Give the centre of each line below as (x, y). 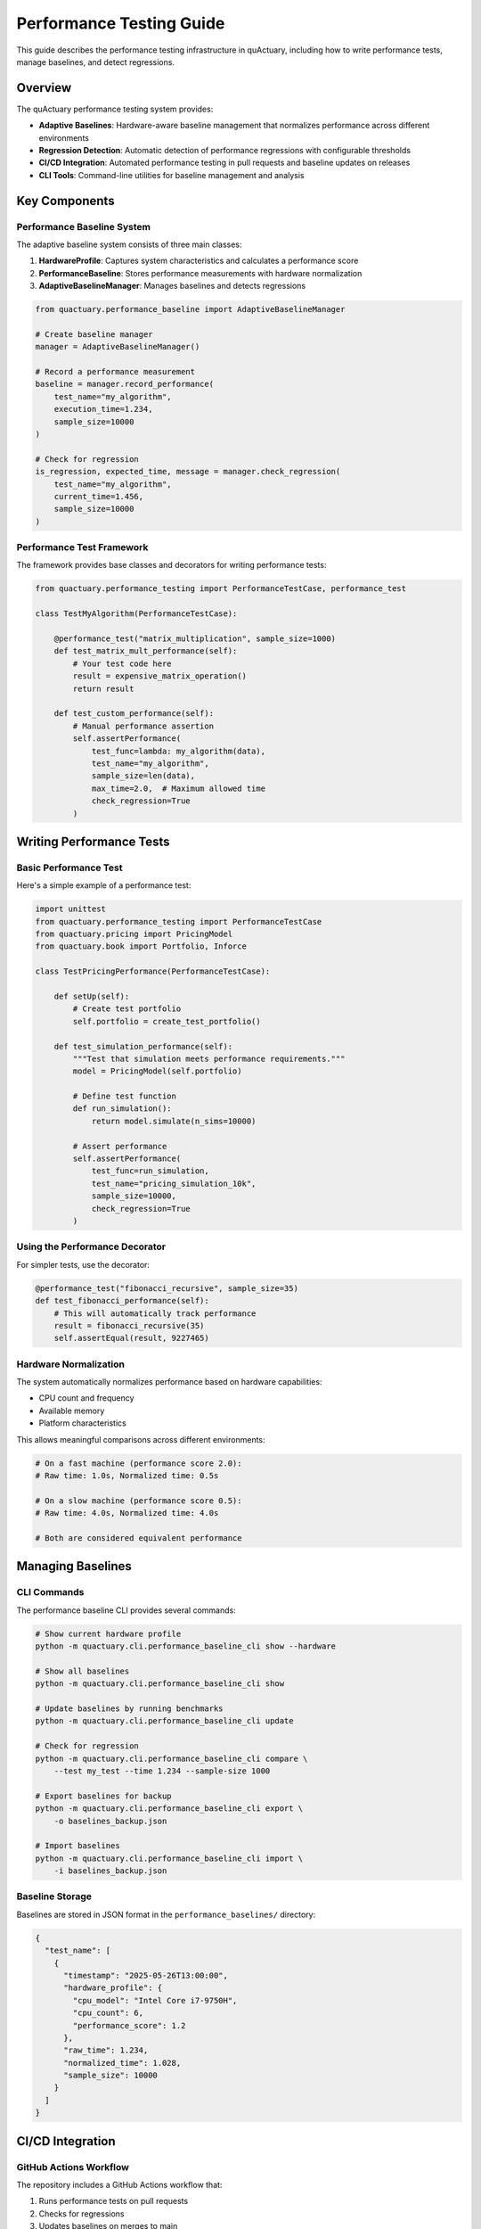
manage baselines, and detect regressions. (96, 62)
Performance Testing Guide (121, 23)
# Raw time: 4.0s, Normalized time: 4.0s (127, 1513)
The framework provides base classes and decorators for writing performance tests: (171, 565)
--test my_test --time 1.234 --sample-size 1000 (162, 1771)
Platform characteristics (82, 1423)
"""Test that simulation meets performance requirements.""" (209, 1058)
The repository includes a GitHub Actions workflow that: (119, 2185)
